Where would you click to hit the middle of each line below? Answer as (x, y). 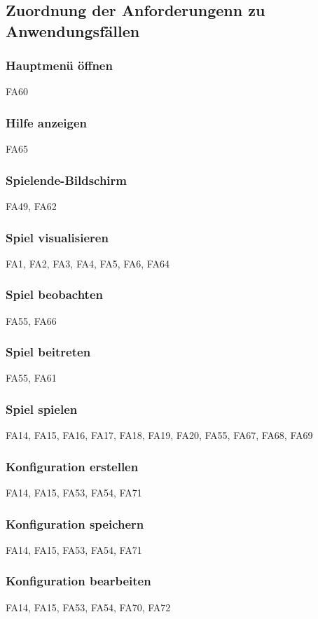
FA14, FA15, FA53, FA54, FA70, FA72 (88, 607)
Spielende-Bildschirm (67, 180)
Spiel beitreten (48, 352)
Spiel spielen (42, 409)
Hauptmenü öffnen (59, 65)
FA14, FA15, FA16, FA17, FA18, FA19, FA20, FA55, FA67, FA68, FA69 (159, 435)
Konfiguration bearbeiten (78, 581)
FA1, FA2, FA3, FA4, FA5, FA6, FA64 (88, 263)
